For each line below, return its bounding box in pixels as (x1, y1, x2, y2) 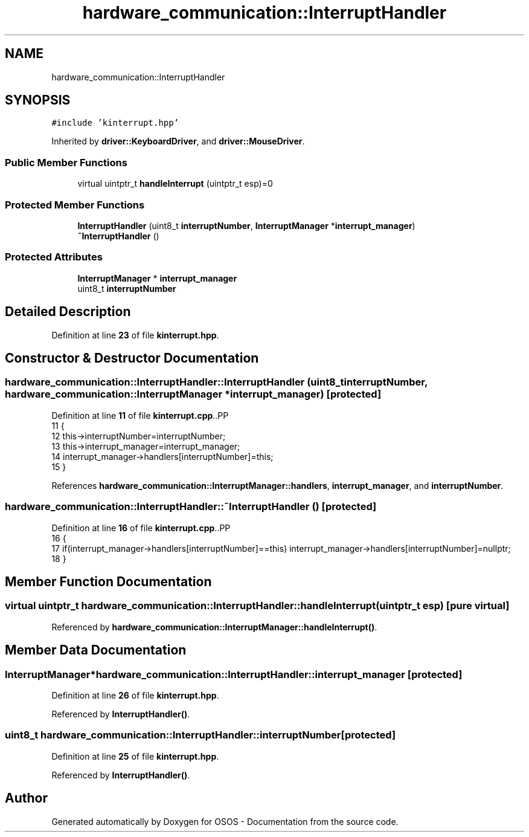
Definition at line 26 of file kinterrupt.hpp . (51, 690, 219, 700)
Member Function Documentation (5, 574, 212, 589)
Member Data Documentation (5, 642, 187, 658)
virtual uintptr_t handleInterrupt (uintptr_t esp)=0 (77, 178, 273, 189)
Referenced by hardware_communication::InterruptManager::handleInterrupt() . (51, 621, 377, 632)
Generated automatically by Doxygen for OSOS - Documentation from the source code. (51, 816, 399, 827)
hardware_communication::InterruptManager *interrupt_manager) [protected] (5, 388, 382, 401)
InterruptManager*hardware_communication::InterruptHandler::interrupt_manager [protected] (5, 668, 463, 680)
